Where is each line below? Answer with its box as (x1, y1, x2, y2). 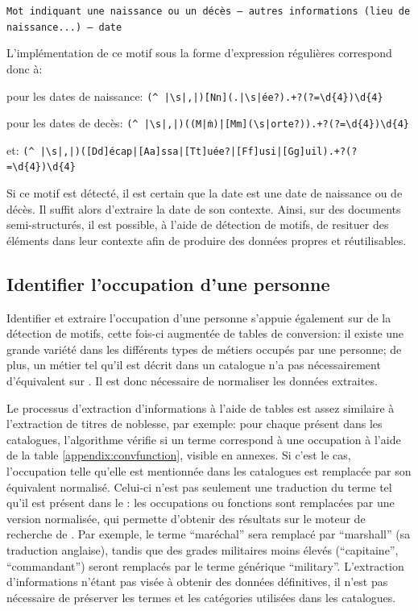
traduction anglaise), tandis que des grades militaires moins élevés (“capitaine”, (6, 542, 399, 559)
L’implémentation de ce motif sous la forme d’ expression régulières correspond (6, 44, 392, 61)
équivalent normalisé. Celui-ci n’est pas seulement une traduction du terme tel (6, 478, 392, 495)
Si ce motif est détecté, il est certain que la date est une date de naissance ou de (6, 185, 403, 202)
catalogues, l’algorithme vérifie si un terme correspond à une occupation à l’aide (6, 430, 401, 447)
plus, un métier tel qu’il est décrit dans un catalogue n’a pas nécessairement (6, 356, 381, 373)
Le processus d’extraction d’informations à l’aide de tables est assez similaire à (6, 399, 395, 416)
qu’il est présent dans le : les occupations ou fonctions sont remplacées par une (6, 494, 395, 511)
